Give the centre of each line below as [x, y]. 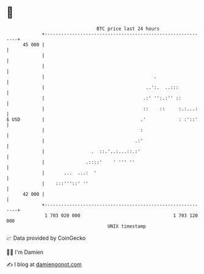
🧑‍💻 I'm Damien [25, 252]
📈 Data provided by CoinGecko [46, 238]
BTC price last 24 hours [128, 29]
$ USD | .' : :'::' [102, 119]
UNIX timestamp [127, 226]
